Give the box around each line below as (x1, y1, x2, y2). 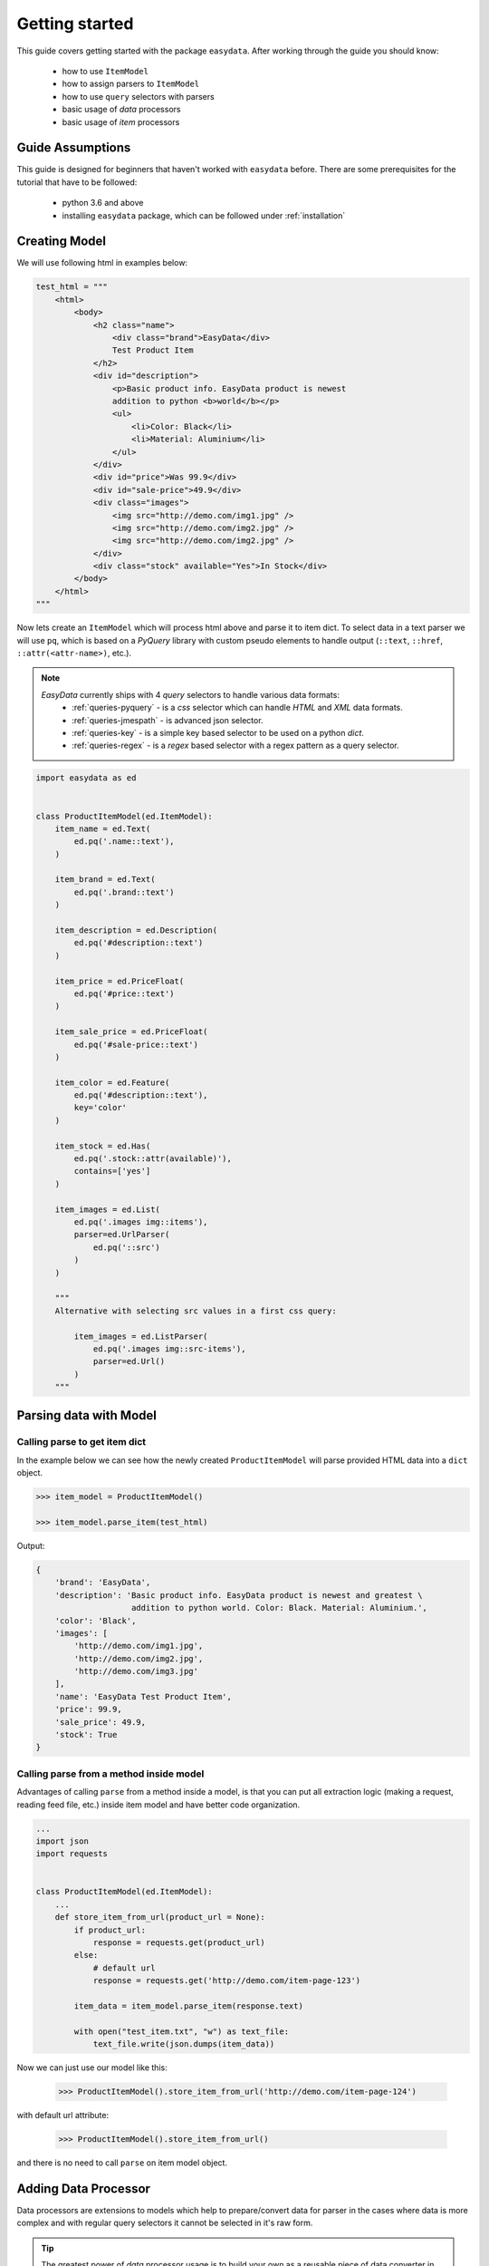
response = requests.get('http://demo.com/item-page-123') (92, 1976, 361, 1986)
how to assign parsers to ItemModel (62, 78, 200, 90)
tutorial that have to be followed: (16, 177, 138, 188)
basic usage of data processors (62, 104, 181, 115)
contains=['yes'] (73, 1166, 151, 1177)
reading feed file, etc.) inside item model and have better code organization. (16, 1799, 301, 1810)
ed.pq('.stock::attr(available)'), (73, 1154, 233, 1164)
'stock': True (54, 1729, 118, 1740)
